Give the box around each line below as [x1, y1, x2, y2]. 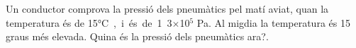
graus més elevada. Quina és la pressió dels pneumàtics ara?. [6, 29, 269, 44]
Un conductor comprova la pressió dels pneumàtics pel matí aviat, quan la [6, 1, 329, 16]
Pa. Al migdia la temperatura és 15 [196, 15, 350, 30]
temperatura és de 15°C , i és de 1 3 [6, 15, 172, 30]
